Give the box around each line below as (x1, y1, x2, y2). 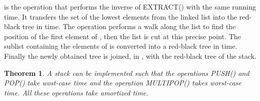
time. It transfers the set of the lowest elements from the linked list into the (4, 11, 237, 22)
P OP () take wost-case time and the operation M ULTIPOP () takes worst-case (4, 77, 241, 88)
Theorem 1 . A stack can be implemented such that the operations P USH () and (4, 67, 249, 78)
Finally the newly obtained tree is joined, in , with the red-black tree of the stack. (4, 50, 256, 61)
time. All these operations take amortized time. (4, 87, 148, 97)
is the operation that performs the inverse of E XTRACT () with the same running (4, 2, 256, 12)
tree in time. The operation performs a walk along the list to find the (22, 21, 236, 32)
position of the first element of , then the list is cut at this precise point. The (4, 31, 241, 41)
